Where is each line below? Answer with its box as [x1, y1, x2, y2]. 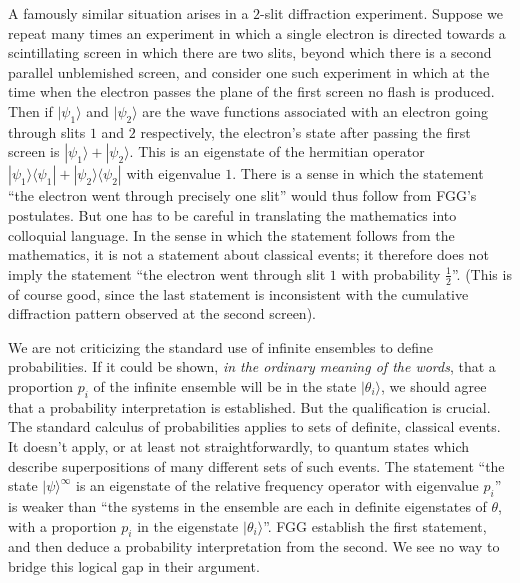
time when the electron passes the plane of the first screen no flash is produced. [8, 81, 495, 102]
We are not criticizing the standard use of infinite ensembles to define [8, 336, 434, 357]
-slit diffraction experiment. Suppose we [260, 3, 503, 23]
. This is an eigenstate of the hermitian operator [129, 141, 425, 162]
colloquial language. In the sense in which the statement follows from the [8, 224, 455, 245]
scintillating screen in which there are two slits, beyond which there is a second [8, 42, 492, 63]
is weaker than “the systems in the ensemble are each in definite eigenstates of [8, 495, 487, 516]
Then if [8, 100, 53, 121]
